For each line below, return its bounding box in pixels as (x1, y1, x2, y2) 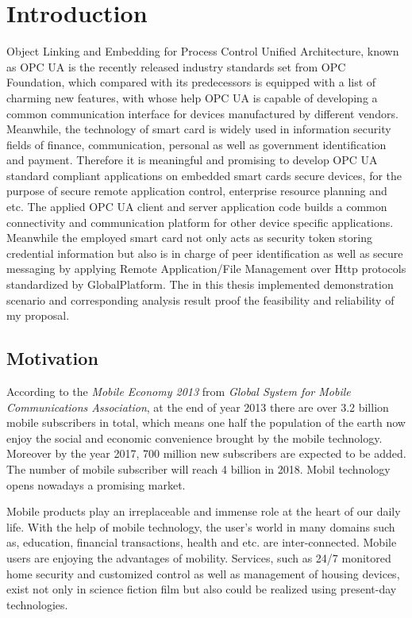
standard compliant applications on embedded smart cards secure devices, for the (6, 167, 402, 183)
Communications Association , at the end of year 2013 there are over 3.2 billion (6, 398, 389, 415)
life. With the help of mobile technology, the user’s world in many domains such (6, 518, 395, 535)
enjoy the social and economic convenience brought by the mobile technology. (6, 429, 383, 446)
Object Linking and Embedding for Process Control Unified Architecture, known (6, 43, 399, 59)
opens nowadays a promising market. (6, 476, 186, 493)
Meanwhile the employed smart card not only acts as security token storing (6, 229, 372, 246)
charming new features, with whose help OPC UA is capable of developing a (6, 89, 378, 106)
